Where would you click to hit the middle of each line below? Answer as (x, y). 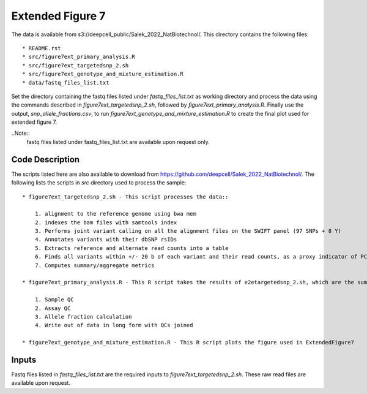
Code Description (45, 159)
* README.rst (42, 48)
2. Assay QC (53, 308)
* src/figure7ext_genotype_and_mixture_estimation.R (103, 74)
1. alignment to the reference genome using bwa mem (116, 214)
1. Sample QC (54, 300)
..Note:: (20, 133)
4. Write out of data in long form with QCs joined (114, 325)
